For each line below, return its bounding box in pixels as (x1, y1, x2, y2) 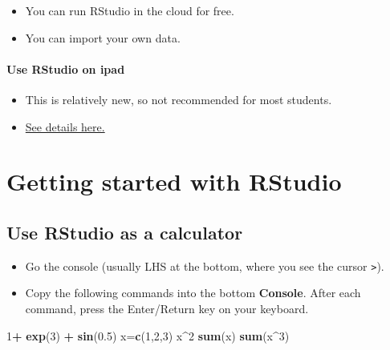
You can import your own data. (25, 29, 181, 46)
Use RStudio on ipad (6, 60, 125, 77)
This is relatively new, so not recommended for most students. (25, 91, 332, 107)
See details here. (25, 118, 105, 135)
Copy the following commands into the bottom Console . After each (25, 284, 361, 301)
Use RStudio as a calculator (6, 219, 243, 244)
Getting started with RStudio (6, 165, 342, 198)
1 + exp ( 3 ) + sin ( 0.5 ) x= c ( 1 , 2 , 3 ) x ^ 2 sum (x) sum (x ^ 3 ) (6, 327, 290, 344)
